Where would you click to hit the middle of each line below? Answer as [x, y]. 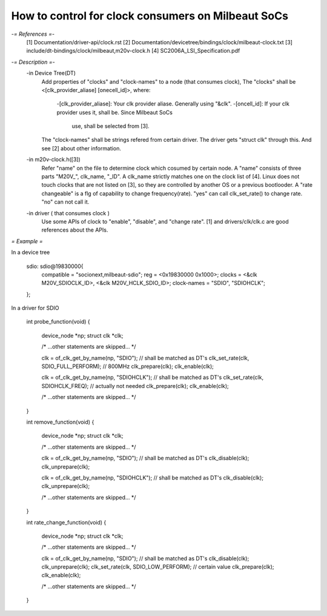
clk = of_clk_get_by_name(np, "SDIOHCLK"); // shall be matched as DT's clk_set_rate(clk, [152, 377]
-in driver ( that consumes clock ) [68, 213]
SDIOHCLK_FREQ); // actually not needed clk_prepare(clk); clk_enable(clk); [135, 386]
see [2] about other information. [81, 148]
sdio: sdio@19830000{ [55, 266]
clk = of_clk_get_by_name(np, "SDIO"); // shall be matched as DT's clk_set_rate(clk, [145, 358]
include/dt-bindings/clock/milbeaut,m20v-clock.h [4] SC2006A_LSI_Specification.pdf [133, 51]
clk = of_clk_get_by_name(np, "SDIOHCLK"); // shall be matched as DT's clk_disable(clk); [152, 477]
